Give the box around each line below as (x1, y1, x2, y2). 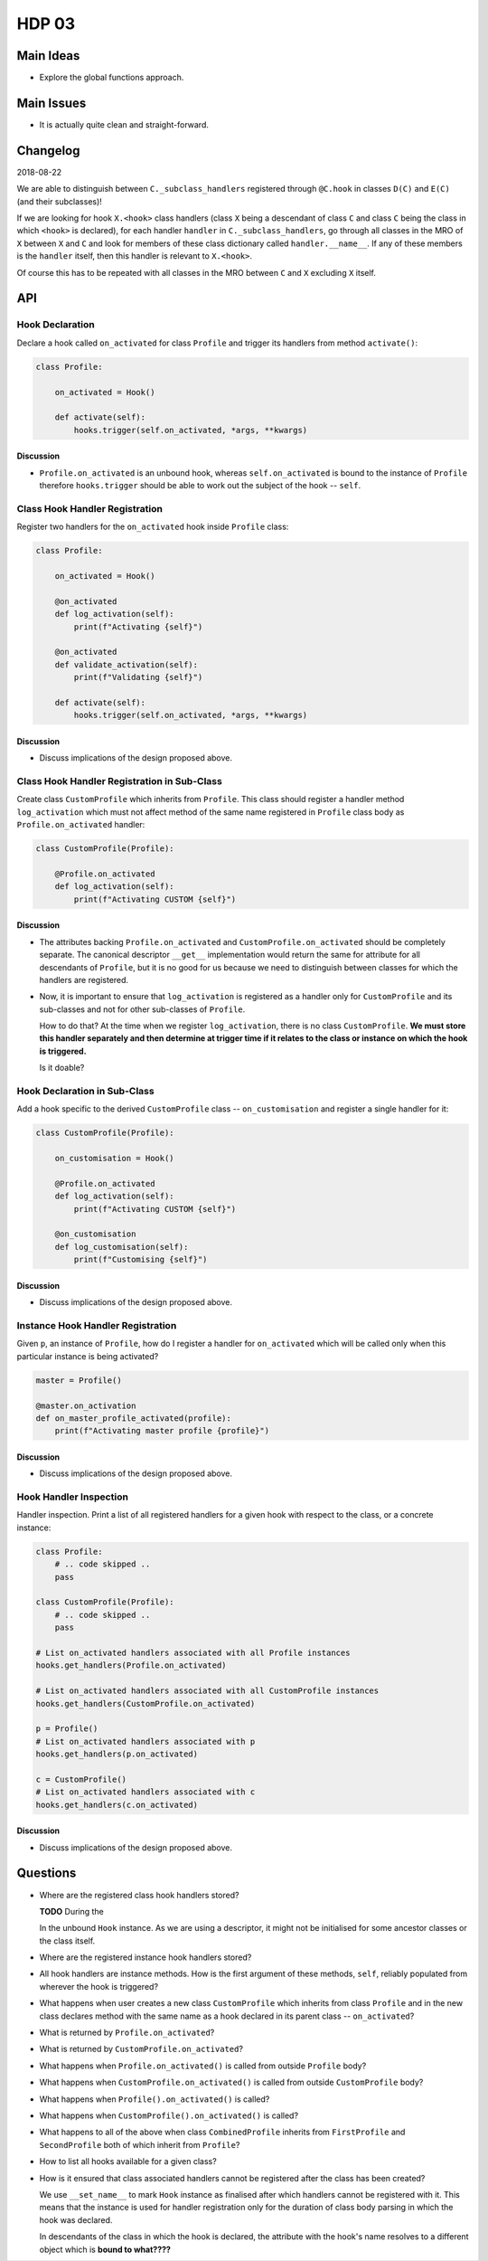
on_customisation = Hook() (54, 1153, 175, 1164)
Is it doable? (39, 1063, 85, 1074)
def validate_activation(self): (54, 659, 199, 669)
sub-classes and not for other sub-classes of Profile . (39, 1004, 246, 1015)
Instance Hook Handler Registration (16, 1320, 177, 1332)
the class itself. (39, 1935, 96, 1946)
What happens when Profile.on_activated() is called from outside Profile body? (39, 2060, 367, 2071)
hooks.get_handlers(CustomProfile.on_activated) (35, 1698, 256, 1708)
